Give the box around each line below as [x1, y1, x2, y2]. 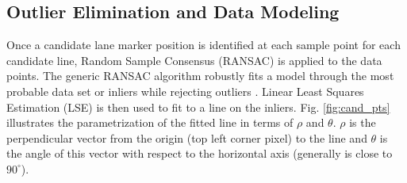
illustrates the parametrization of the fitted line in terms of [6, 114, 294, 131]
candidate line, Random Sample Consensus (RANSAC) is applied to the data [6, 51, 382, 68]
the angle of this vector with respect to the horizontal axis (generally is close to [6, 145, 393, 162]
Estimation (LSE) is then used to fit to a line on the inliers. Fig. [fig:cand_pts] [6, 98, 390, 115]
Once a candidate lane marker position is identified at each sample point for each [6, 36, 401, 53]
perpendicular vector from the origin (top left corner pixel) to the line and [6, 129, 367, 146]
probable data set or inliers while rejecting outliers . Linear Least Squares [6, 82, 364, 99]
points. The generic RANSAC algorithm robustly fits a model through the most [6, 67, 394, 84]
